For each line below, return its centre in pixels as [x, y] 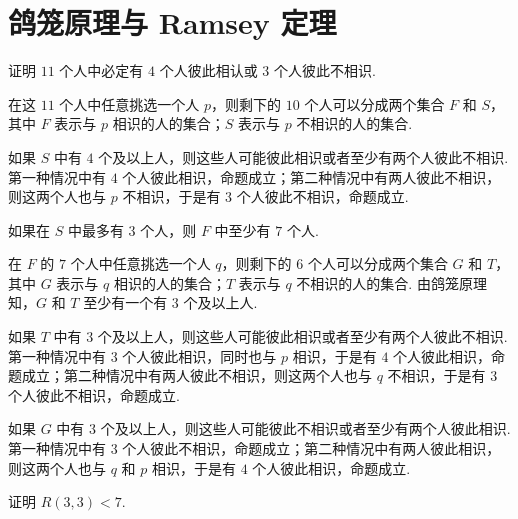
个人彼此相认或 [208, 70]
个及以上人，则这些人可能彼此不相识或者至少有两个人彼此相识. [305, 428]
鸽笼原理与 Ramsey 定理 [172, 22]
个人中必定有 [101, 70]
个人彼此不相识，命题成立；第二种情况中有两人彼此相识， [311, 448]
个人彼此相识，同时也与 [199, 355]
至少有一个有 [125, 302]
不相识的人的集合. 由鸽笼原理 [391, 282]
